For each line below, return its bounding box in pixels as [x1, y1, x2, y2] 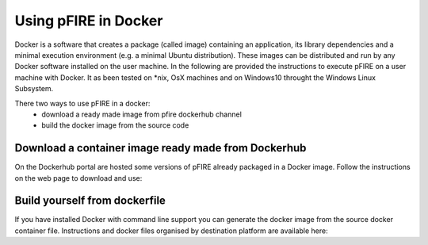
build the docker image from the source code [41, 121, 189, 130]
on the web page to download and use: [14, 173, 143, 182]
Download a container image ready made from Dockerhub [14, 141, 307, 155]
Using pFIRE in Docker [14, 12, 163, 29]
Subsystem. [14, 84, 54, 94]
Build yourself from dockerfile [14, 194, 166, 208]
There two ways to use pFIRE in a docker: [14, 98, 151, 108]
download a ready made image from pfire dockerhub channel [41, 109, 242, 119]
